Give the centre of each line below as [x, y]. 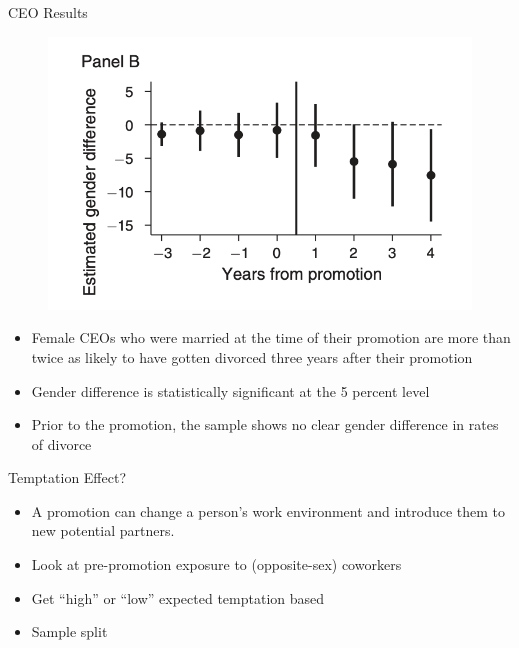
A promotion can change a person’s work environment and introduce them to [268, 510]
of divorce [61, 443]
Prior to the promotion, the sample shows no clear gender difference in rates [265, 424]
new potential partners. [103, 530]
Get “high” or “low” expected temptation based [178, 597]
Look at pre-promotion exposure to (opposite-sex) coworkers [216, 564]
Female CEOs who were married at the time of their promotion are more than [271, 337]
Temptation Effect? [67, 477]
